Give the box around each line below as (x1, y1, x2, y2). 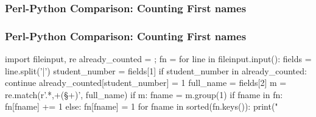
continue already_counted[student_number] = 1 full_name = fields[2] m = (5, 76, 287, 89)
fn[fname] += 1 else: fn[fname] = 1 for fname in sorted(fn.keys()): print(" (5, 100, 278, 113)
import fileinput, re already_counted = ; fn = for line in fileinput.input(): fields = (5, 52, 312, 65)
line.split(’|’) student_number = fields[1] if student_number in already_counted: (5, 64, 307, 77)
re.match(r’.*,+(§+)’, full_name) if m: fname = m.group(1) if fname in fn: (5, 88, 283, 101)
